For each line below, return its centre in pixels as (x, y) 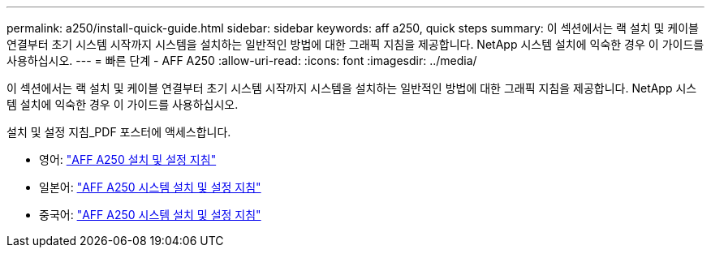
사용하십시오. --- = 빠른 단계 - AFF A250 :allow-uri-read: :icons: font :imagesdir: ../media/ (242, 60)
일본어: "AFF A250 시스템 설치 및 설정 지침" (150, 187)
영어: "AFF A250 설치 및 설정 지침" (128, 159)
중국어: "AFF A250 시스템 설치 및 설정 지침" (150, 215)
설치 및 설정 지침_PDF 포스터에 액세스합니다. (119, 132)
